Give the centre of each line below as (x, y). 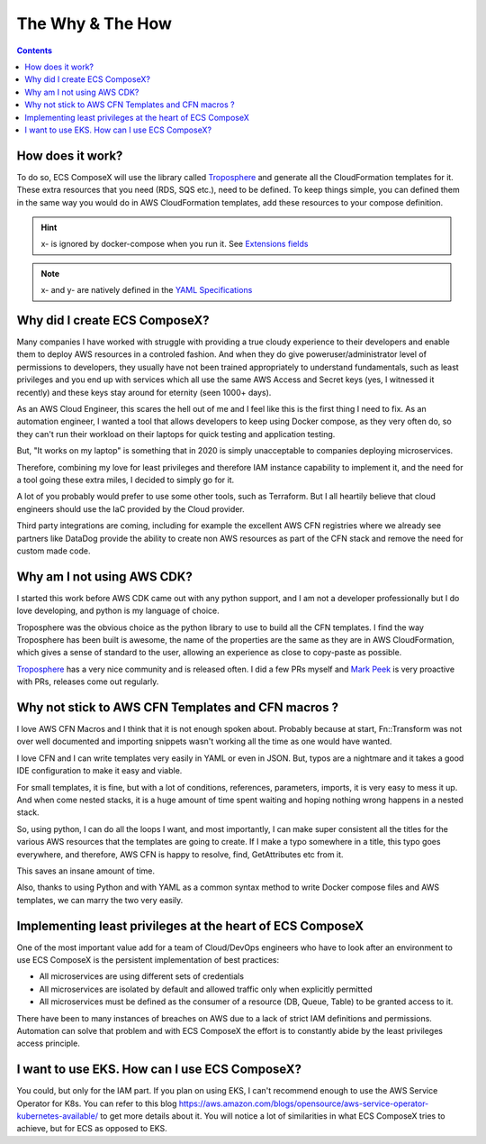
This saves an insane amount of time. (86, 871)
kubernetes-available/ (58, 1116)
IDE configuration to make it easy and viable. (99, 771)
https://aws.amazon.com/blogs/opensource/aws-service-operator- (304, 1103)
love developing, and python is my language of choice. (118, 611)
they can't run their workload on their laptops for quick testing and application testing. (176, 434)
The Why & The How (94, 23)
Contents (35, 50)
